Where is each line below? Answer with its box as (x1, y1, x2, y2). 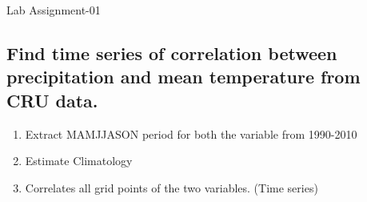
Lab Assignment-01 (6, 2, 101, 18)
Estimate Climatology (25, 152, 133, 169)
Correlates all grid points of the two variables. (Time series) (25, 179, 318, 196)
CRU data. (6, 87, 98, 112)
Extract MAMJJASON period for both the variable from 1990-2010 (25, 125, 357, 142)
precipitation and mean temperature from (6, 64, 361, 89)
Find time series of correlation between (6, 40, 337, 65)
